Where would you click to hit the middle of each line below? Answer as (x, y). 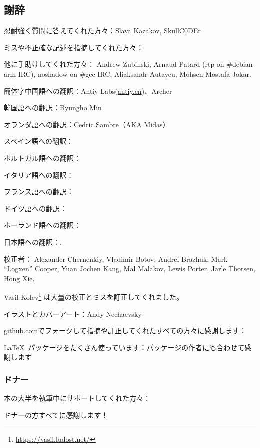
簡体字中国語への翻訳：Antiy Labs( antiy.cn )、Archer (88, 90)
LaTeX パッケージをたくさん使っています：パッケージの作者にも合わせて (124, 347)
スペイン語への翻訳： (39, 141)
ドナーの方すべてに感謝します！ (56, 415)
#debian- (241, 64)
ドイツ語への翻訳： (35, 208)
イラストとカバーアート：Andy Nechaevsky (73, 314)
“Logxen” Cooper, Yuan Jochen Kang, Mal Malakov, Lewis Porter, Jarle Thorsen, (130, 269)
